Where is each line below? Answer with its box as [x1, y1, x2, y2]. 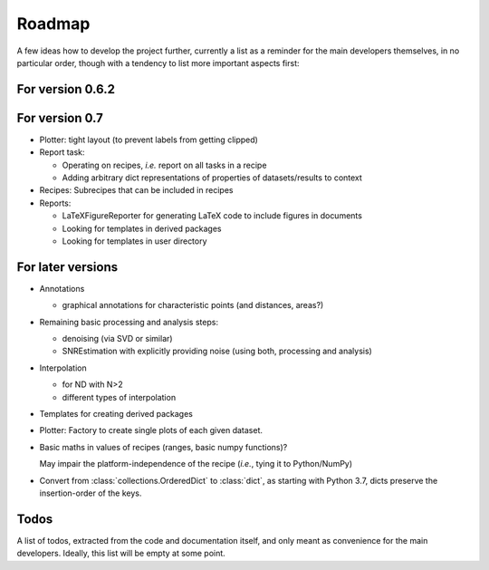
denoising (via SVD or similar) [62, 333, 173, 344]
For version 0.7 [16, 110, 104, 126]
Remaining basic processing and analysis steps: [39, 316, 219, 327]
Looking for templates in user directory [62, 236, 207, 246]
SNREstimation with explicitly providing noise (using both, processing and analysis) [62, 345, 373, 357]
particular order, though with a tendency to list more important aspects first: [16, 57, 300, 68]
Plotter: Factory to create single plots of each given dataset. [39, 425, 263, 436]
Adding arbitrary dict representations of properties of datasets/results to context [62, 172, 362, 183]
